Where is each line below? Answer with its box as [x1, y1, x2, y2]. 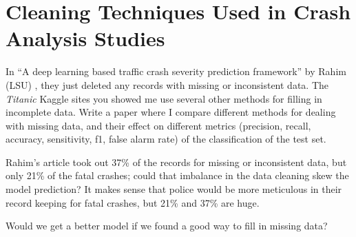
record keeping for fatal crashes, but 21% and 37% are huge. [6, 195, 260, 209]
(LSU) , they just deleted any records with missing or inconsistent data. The [6, 77, 328, 92]
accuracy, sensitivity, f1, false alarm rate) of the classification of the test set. [6, 132, 326, 146]
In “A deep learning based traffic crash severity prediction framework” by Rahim [6, 64, 346, 79]
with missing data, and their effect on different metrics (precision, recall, [6, 118, 311, 132]
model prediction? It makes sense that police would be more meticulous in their [6, 182, 342, 196]
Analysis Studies [6, 24, 165, 52]
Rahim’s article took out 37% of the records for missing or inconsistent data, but [6, 154, 347, 169]
